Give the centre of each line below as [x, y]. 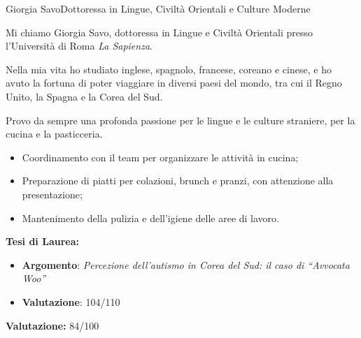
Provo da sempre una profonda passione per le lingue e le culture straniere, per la [180, 120]
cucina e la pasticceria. [54, 134]
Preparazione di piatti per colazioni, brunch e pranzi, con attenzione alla [178, 181]
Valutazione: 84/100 [52, 325]
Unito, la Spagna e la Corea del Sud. [84, 96]
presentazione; [52, 194]
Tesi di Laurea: [42, 241]
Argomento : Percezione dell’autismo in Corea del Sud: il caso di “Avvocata [186, 264]
